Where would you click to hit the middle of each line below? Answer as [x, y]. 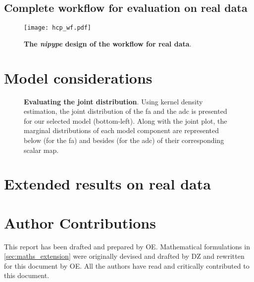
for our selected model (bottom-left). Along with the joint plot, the [126, 120]
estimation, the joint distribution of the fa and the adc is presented [126, 111]
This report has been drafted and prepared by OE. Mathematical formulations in [127, 246]
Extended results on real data [107, 184]
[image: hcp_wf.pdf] [58, 28]
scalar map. [41, 150]
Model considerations [78, 77]
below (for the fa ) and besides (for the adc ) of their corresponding [124, 140]
